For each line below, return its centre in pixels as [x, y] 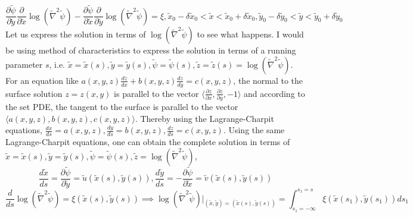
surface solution [34, 93]
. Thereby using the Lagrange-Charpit [204, 118]
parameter [24, 64]
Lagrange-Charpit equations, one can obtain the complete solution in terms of [148, 142]
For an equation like [42, 80]
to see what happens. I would [250, 34]
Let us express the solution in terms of [76, 34]
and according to [274, 93]
